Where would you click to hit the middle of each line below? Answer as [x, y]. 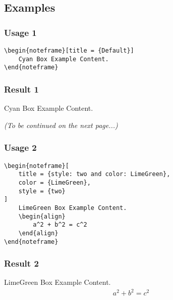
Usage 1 [20, 32]
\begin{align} [42, 216]
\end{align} [38, 233]
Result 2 [21, 263]
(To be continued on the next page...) [61, 125]
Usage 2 [20, 147]
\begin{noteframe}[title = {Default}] [69, 51]
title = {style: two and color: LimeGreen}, [94, 174]
